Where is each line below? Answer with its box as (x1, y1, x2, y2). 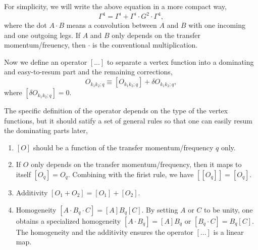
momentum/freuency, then (4, 39, 86, 50)
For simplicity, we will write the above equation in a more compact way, (4, 1, 227, 11)
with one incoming (188, 20, 245, 30)
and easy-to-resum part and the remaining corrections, (4, 66, 173, 77)
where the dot (4, 20, 47, 30)
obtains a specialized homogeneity (16, 215, 121, 226)
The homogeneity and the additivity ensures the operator (16, 226, 193, 237)
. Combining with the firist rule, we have (68, 169, 194, 180)
